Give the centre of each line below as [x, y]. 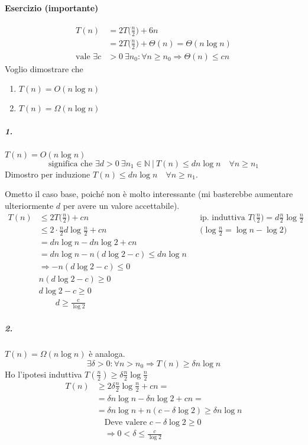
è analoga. [107, 354]
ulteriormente [29, 205]
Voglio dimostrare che [44, 68]
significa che [71, 164]
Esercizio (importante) [52, 7]
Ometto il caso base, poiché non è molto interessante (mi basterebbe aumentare [149, 194]
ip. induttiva [223, 217]
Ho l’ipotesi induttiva [43, 374]
